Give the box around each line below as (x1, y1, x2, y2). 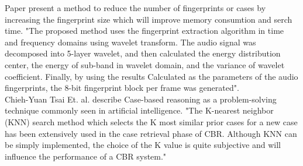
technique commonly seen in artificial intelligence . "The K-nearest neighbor (5, 104, 274, 116)
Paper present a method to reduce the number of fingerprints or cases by (5, 2, 266, 13)
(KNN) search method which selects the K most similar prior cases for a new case (5, 115, 298, 128)
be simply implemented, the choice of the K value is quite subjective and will (5, 139, 281, 151)
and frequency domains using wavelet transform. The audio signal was (5, 36, 256, 48)
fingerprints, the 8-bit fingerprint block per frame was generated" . (5, 82, 239, 94)
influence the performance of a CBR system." (5, 150, 167, 162)
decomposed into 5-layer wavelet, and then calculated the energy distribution (5, 47, 281, 59)
